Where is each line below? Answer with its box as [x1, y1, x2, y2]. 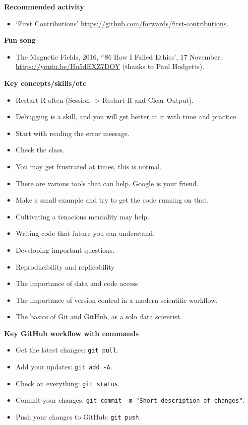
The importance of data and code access [15, 278, 138, 288]
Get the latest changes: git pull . [15, 345, 119, 355]
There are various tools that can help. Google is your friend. [15, 178, 199, 188]
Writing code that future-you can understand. [15, 228, 155, 238]
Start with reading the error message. [15, 128, 129, 138]
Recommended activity [4, 1, 84, 11]
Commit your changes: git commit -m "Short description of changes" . [15, 395, 245, 405]
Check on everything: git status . [15, 378, 120, 388]
